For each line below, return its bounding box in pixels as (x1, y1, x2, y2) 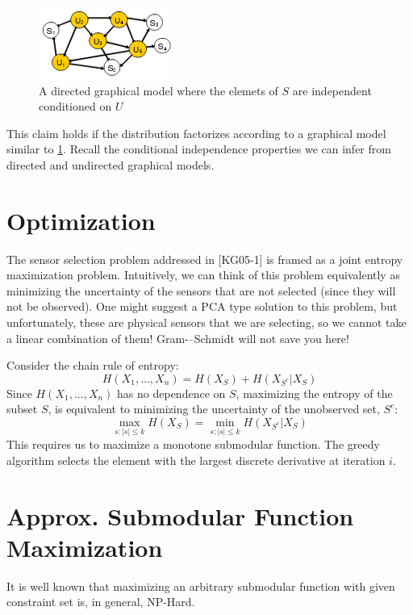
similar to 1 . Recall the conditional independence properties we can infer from (6, 140, 391, 157)
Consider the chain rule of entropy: (6, 357, 179, 374)
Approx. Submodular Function (6, 499, 354, 532)
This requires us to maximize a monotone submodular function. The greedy (6, 436, 380, 453)
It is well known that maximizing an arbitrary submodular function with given (6, 577, 395, 594)
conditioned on (39, 98, 112, 115)
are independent (292, 82, 372, 98)
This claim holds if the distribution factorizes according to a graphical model (6, 124, 386, 141)
